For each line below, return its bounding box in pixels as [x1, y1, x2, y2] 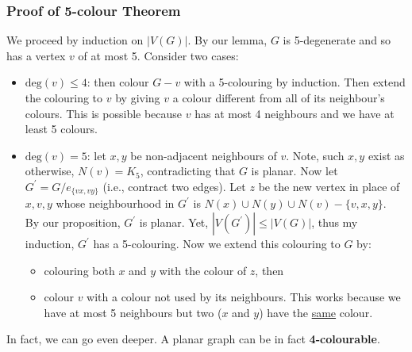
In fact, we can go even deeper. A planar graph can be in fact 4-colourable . [6, 331, 380, 347]
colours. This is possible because [25, 105, 183, 121]
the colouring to [25, 90, 103, 105]
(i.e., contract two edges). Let [102, 178, 246, 194]
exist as [368, 147, 405, 163]
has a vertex [6, 47, 66, 63]
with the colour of [159, 262, 247, 278]
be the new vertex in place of [258, 178, 400, 194]
